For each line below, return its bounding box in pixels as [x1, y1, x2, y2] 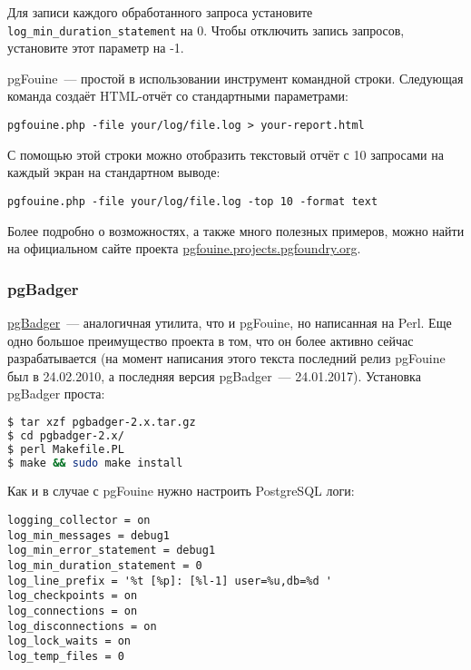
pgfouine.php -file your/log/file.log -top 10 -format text [7, 194, 378, 208]
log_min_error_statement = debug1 [7, 544, 216, 557]
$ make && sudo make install [7, 456, 183, 469]
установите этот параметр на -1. [7, 38, 184, 57]
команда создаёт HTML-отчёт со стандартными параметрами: [7, 86, 348, 105]
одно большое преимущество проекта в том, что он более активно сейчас [7, 330, 414, 350]
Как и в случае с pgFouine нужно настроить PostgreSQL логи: [7, 481, 355, 500]
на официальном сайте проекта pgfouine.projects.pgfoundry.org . [7, 239, 361, 258]
